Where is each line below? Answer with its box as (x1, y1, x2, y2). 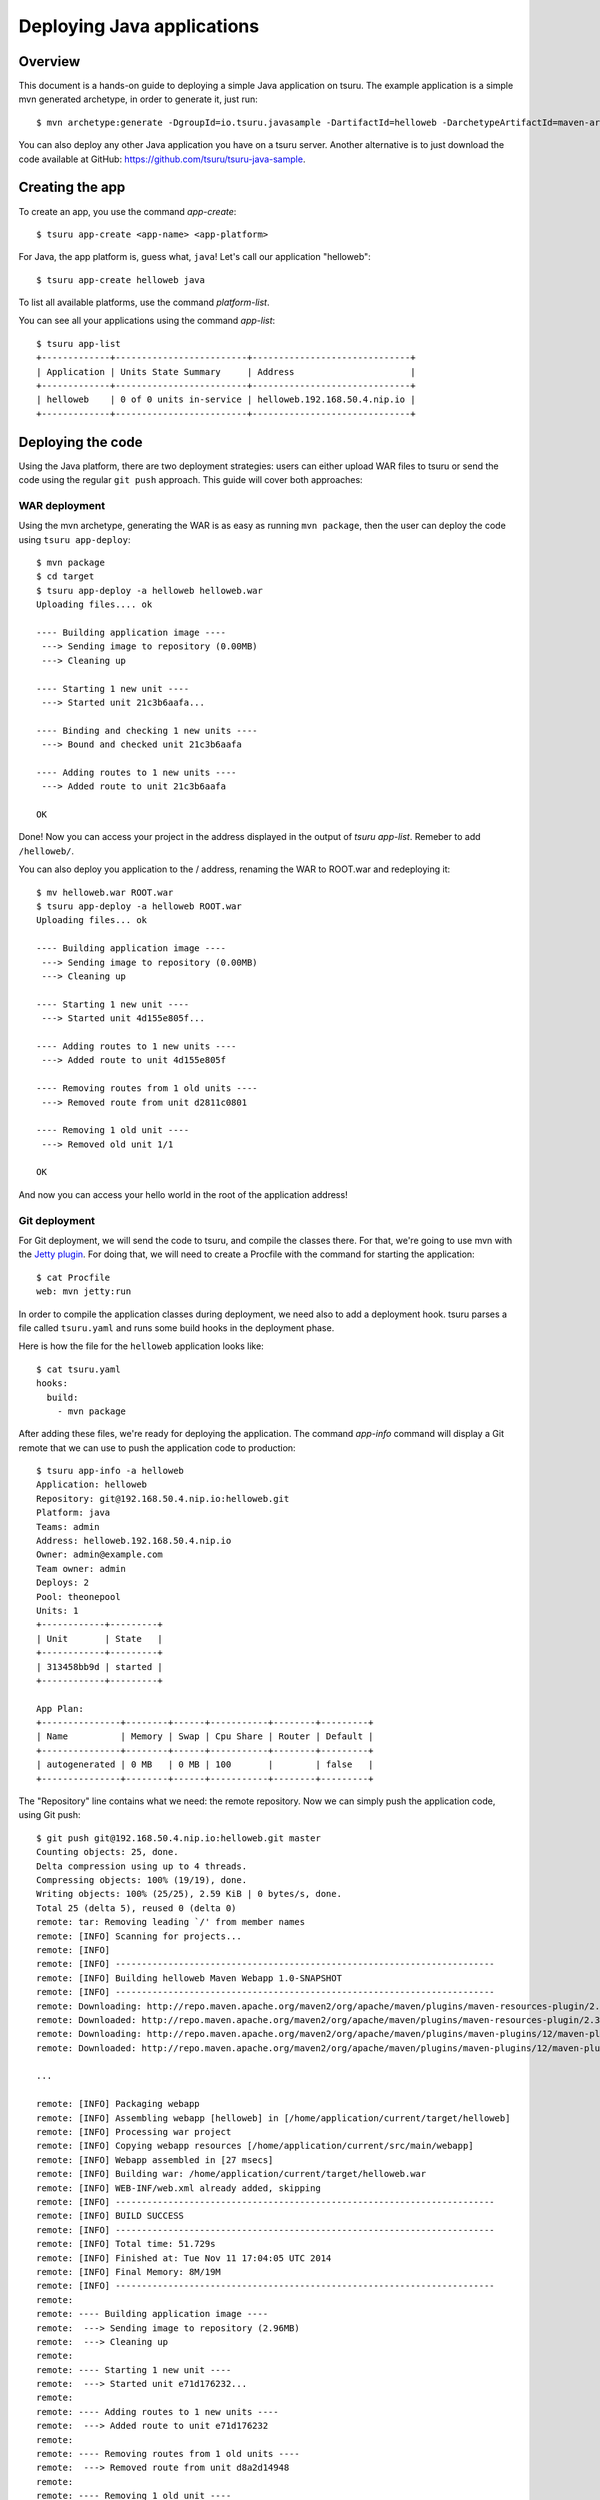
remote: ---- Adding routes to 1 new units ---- (36, 2406, 279, 2417)
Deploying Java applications (18, 15, 260, 37)
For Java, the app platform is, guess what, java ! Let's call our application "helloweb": (18, 251, 372, 263)
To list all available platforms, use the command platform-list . (18, 296, 270, 309)
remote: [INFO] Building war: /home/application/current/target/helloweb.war (36, 2168, 427, 2180)
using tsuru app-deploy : (18, 533, 131, 545)
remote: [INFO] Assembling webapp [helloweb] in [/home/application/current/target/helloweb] (36, 2112, 511, 2124)
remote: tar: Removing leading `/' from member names (36, 1916, 305, 1928)
